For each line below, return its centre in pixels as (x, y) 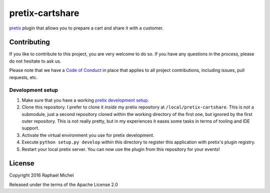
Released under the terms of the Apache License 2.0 (64, 184)
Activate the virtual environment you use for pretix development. (88, 135)
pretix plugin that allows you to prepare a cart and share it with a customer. (86, 28)
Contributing (29, 42)
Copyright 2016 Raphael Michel (41, 175)
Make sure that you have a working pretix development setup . (85, 100)
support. (30, 128)
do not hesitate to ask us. (35, 61)
